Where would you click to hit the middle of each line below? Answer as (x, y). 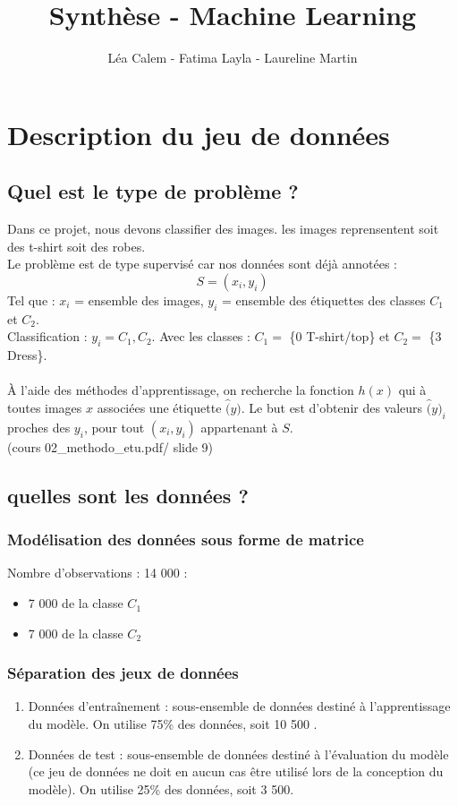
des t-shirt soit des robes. (76, 246)
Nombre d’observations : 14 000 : (98, 573)
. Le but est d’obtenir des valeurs (332, 408)
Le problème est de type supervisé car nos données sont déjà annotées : (202, 264)
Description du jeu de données (199, 134)
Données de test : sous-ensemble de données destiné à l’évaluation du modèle (238, 754)
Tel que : (31, 300)
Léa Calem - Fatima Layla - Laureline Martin (233, 58)
